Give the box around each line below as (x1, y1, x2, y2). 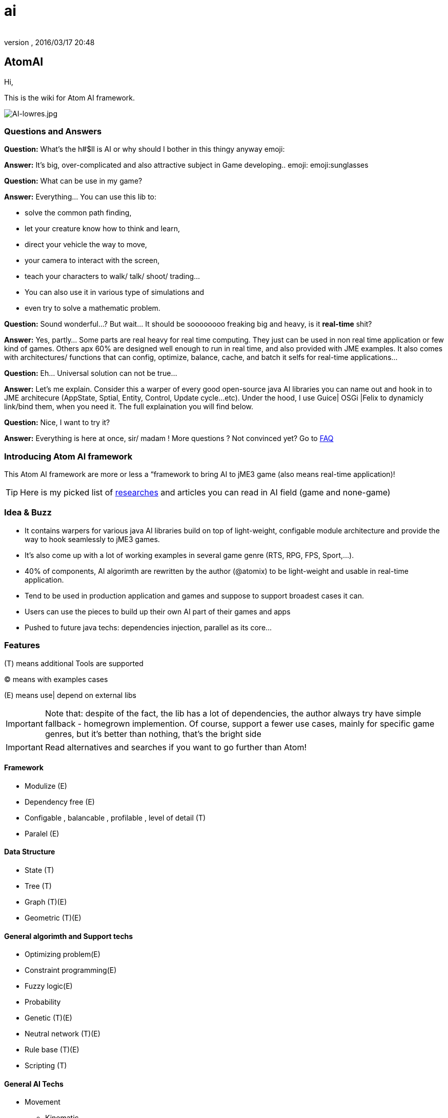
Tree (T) (25, 882, 52, 891)
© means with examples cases (4, 674, 108, 684)
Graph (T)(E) (25, 897, 67, 907)
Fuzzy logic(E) (25, 982, 73, 991)
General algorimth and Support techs (4, 931, 133, 941)
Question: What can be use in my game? (4, 176, 142, 186)
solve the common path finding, (25, 208, 132, 217)
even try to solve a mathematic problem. (25, 304, 160, 313)
